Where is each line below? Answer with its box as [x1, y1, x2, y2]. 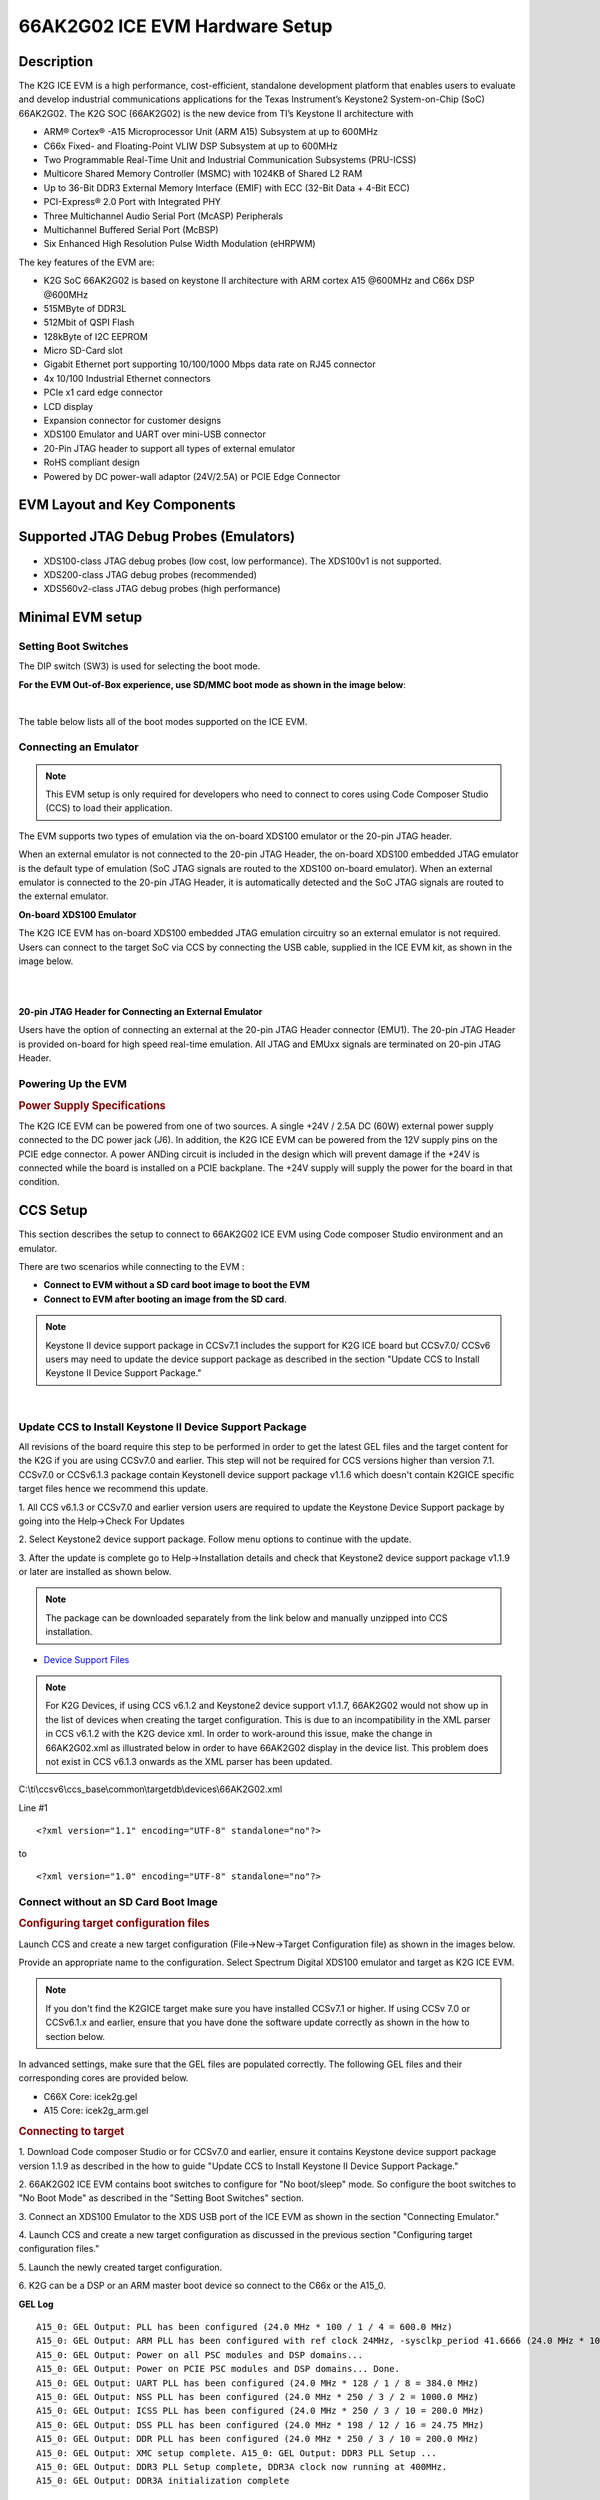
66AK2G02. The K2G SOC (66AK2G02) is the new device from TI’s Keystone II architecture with [18, 107, 414, 119]
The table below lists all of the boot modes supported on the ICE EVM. [18, 715, 308, 727]
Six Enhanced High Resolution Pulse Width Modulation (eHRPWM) [43, 238, 316, 250]
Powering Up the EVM [18, 1077, 127, 1090]
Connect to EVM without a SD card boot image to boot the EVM [43, 1279, 310, 1291]
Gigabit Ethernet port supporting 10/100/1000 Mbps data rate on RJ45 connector [43, 358, 376, 370]
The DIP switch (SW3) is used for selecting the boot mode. [18, 660, 261, 672]
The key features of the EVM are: [18, 256, 155, 268]
